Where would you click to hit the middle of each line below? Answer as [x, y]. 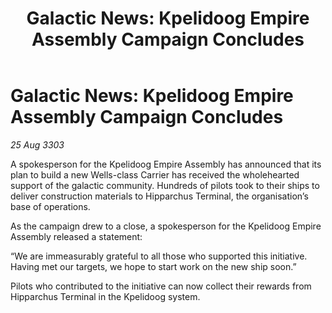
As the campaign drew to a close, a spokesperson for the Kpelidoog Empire [166, 226]
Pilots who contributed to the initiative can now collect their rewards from [161, 286]
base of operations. [50, 206]
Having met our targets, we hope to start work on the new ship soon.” [153, 266]
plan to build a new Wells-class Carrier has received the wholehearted [155, 174]
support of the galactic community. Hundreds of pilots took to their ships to [165, 185]
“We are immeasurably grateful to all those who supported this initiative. [159, 256]
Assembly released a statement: [76, 236]
